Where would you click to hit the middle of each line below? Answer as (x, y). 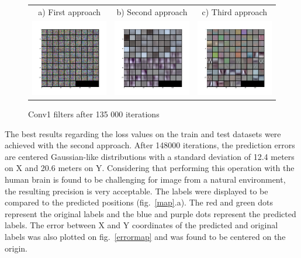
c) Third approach (235, 11)
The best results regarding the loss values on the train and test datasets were (143, 133)
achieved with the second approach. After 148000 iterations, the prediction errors (150, 145)
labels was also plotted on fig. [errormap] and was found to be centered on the (145, 236)
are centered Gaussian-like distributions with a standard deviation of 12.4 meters (150, 156)
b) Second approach (152, 11)
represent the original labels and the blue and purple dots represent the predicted (150, 213)
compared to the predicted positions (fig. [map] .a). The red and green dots (139, 202)
